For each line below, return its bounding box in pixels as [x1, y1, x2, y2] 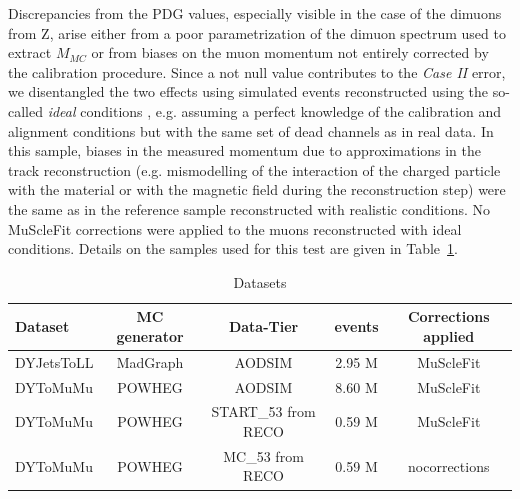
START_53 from [211, 401, 316, 422]
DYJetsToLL [15, 351, 94, 372]
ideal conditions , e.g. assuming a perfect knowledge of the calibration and [47, 100, 501, 121]
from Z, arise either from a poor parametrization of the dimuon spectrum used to [8, 22, 506, 43]
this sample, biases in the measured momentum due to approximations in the [8, 140, 482, 161]
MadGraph [116, 351, 184, 372]
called [8, 100, 43, 121]
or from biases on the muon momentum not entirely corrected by [91, 42, 489, 63]
